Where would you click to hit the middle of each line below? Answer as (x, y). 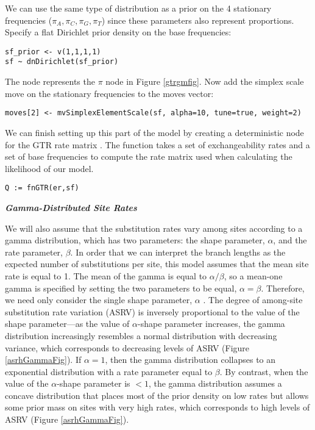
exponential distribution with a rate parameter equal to (109, 371)
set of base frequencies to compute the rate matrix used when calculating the (149, 156)
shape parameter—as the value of (67, 324)
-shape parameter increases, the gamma (211, 324)
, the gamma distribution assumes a (215, 383)
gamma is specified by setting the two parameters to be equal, (121, 288)
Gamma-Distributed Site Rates (71, 207)
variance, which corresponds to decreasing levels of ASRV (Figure (127, 347)
